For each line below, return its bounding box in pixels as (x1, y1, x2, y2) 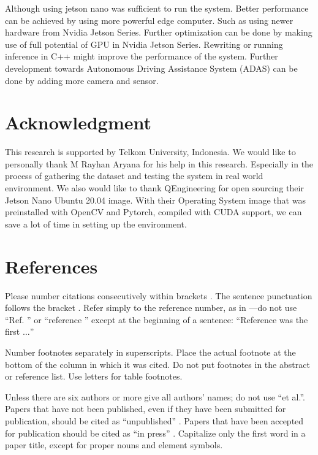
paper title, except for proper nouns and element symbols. (5, 438, 223, 451)
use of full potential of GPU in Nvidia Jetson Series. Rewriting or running (5, 37, 283, 50)
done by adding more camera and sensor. (5, 74, 159, 86)
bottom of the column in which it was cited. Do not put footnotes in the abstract (5, 357, 310, 370)
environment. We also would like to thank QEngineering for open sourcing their (5, 182, 304, 194)
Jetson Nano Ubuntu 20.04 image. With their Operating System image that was (5, 193, 306, 206)
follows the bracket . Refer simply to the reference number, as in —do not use (5, 301, 297, 314)
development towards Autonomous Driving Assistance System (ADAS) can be (5, 61, 298, 74)
